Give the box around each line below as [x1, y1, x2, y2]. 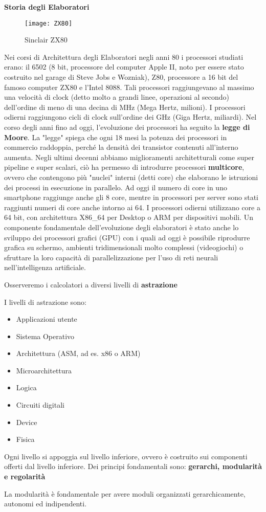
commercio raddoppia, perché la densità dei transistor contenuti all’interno [4, 142, 238, 152]
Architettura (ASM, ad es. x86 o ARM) [16, 348, 141, 359]
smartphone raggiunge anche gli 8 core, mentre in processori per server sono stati [4, 192, 258, 203]
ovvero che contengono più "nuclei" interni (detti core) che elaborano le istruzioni [4, 171, 258, 182]
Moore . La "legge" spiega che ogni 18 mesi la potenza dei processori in [4, 131, 227, 142]
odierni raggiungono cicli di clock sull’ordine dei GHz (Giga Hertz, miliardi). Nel [4, 112, 257, 122]
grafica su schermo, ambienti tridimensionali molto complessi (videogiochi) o [4, 242, 243, 253]
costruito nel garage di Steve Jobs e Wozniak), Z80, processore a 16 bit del [4, 72, 238, 82]
